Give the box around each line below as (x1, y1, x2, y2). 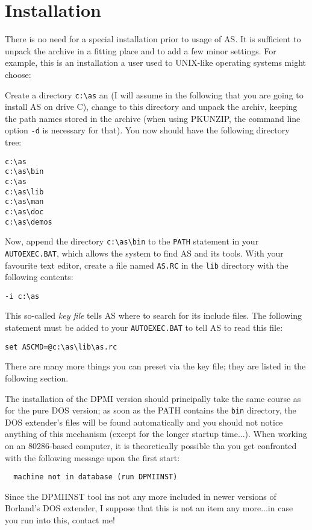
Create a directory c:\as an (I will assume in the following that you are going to (5, 88, 304, 101)
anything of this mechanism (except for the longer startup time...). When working (5, 427, 307, 440)
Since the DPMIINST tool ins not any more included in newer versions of (5, 490, 276, 502)
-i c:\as (5, 292, 40, 301)
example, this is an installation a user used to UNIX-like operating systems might (5, 56, 306, 69)
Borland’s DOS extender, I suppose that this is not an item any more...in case (5, 502, 293, 514)
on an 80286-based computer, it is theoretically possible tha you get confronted (5, 439, 297, 452)
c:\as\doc (5, 207, 44, 216)
